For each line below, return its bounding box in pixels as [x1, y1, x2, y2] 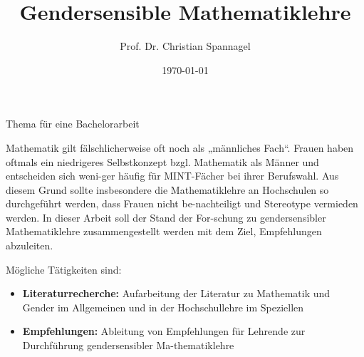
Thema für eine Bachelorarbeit [6, 116, 140, 131]
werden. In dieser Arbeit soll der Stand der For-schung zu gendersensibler [6, 209, 326, 224]
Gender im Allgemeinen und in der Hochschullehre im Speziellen [22, 299, 304, 314]
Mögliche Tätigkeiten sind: [6, 262, 122, 276]
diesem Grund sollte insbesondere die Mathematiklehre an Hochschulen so [6, 182, 329, 197]
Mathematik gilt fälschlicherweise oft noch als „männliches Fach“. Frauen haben [6, 140, 354, 155]
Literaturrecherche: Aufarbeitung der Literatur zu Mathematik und [22, 286, 331, 301]
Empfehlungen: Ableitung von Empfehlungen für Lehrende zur [22, 324, 306, 338]
